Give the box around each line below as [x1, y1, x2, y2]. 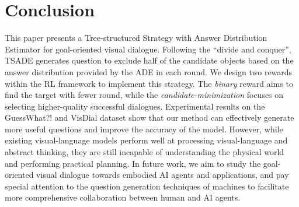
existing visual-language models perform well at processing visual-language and [5, 134, 288, 146]
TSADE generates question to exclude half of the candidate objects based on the [5, 54, 294, 66]
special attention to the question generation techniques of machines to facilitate [5, 180, 289, 192]
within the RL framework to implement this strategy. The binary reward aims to [5, 77, 293, 89]
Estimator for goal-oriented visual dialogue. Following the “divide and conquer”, [5, 43, 291, 55]
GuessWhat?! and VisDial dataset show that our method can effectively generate [5, 111, 294, 124]
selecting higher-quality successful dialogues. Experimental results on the [5, 100, 265, 112]
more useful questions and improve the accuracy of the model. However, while [5, 122, 283, 135]
